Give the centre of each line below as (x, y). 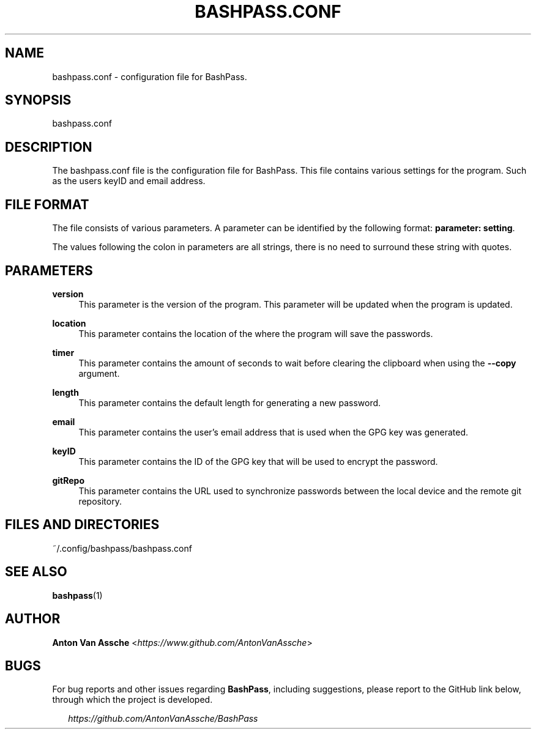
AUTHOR (33, 619)
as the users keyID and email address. (129, 181)
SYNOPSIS (38, 100)
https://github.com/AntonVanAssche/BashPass (163, 719)
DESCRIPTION (49, 147)
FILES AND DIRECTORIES (82, 525)
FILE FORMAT (47, 204)
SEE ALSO (36, 572)
